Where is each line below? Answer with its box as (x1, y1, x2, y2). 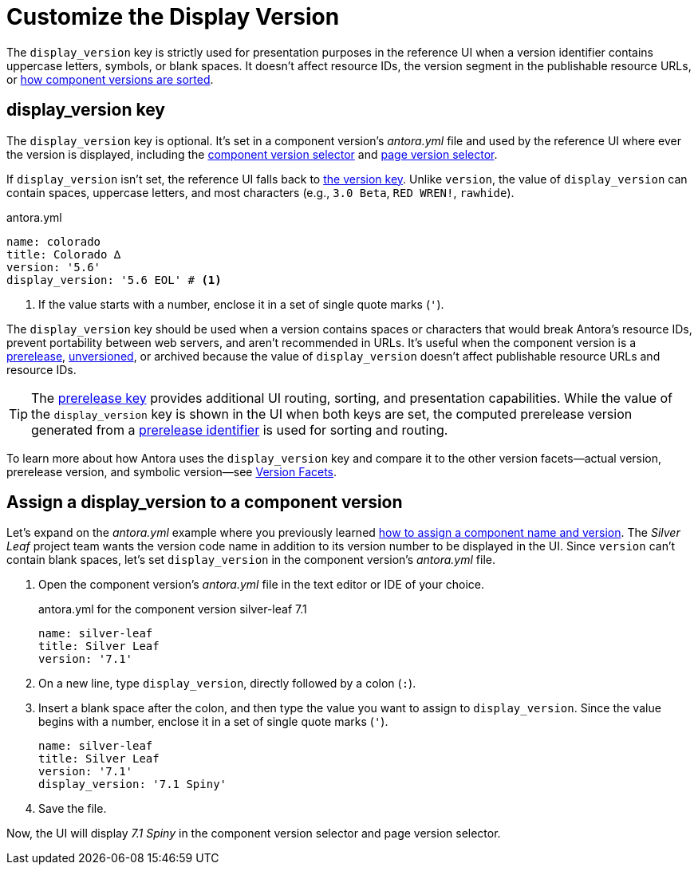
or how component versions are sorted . (6, 72, 214, 86)
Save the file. (38, 802, 107, 816)
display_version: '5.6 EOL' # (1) (6, 273, 222, 286)
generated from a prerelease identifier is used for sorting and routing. (31, 421, 448, 438)
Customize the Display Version (6, 3, 340, 30)
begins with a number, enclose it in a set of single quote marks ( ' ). (38, 715, 388, 729)
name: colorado (6, 235, 101, 248)
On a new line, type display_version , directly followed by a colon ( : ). (38, 676, 416, 691)
